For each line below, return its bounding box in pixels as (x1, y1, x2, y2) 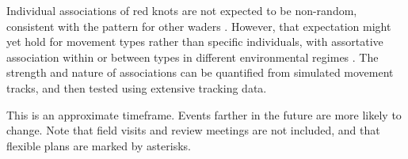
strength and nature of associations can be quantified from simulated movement (6, 64, 394, 81)
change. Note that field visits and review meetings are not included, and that (6, 122, 380, 138)
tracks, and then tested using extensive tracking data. (6, 79, 267, 96)
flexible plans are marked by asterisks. (6, 137, 191, 153)
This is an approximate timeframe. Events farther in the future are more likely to (6, 106, 402, 123)
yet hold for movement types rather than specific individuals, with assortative (6, 33, 383, 50)
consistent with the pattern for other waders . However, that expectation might (6, 17, 391, 34)
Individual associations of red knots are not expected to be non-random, (6, 2, 357, 18)
